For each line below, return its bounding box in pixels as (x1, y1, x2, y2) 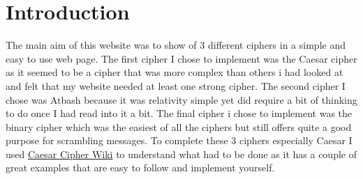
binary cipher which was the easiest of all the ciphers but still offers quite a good (6, 119, 352, 134)
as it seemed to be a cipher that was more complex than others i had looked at (6, 65, 343, 79)
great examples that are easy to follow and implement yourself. (6, 160, 275, 175)
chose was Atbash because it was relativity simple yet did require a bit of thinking (6, 92, 357, 107)
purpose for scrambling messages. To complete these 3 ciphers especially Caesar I (6, 133, 353, 148)
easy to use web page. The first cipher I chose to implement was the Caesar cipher (6, 51, 357, 65)
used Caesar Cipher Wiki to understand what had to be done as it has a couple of (6, 146, 357, 161)
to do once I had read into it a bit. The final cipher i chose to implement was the (6, 106, 353, 120)
